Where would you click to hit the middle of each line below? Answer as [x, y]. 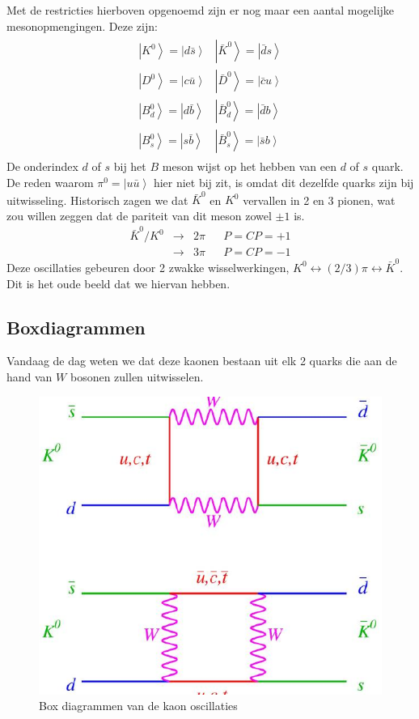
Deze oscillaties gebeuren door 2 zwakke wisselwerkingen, [148, 267]
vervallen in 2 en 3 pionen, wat [319, 200]
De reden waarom [50, 182]
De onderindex [42, 166]
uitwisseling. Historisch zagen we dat [97, 200]
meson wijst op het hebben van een [249, 166]
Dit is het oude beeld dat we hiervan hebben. [119, 283]
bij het [130, 166]
